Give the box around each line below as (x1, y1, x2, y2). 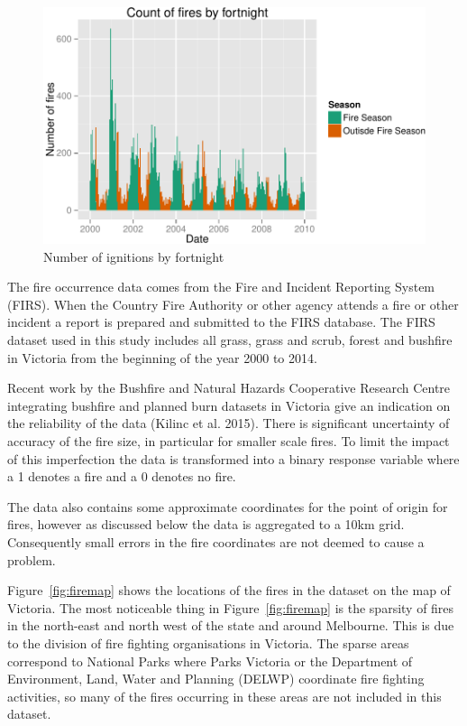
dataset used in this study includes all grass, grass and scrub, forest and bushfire (7, 330, 453, 349)
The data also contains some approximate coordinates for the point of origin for (7, 497, 448, 516)
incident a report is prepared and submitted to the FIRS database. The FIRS (7, 312, 435, 331)
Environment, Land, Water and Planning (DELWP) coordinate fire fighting (7, 669, 425, 688)
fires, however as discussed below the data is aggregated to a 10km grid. (7, 515, 405, 534)
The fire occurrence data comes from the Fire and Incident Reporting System (7, 277, 435, 296)
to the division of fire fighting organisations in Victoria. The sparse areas (7, 633, 409, 652)
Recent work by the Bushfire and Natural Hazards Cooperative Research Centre (7, 378, 451, 397)
